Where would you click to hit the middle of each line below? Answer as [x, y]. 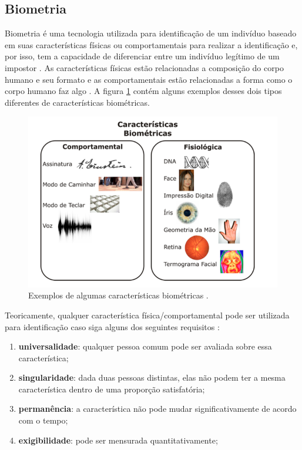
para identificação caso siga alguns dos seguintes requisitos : [112, 326]
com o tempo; [43, 420]
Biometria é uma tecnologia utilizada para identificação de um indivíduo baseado [151, 33]
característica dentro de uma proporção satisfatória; [112, 389]
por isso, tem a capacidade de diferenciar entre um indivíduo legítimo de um [142, 56]
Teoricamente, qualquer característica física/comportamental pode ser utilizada [147, 315]
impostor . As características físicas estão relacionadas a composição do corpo [144, 67]
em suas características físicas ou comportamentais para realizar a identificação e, [151, 44]
